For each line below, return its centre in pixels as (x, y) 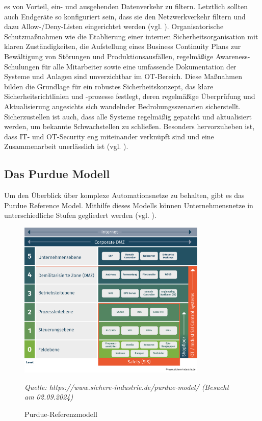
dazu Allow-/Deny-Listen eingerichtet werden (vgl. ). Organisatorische (114, 26)
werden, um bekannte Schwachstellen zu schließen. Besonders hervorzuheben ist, (129, 126)
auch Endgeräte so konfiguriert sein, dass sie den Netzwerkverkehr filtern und (125, 16)
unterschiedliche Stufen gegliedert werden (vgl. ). (80, 215)
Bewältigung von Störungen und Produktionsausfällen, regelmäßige (109, 56)
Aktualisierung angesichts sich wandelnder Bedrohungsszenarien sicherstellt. (123, 106)
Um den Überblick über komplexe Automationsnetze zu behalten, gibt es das (124, 195)
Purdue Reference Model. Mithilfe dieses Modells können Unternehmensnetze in (129, 205)
